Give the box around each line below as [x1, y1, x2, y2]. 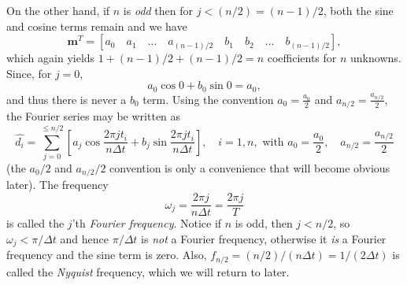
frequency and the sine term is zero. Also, [6, 246, 207, 263]
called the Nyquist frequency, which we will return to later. [6, 263, 290, 279]
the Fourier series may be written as [6, 108, 181, 124]
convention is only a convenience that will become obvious [109, 160, 390, 176]
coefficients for [267, 50, 337, 66]
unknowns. [350, 50, 401, 66]
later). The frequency [6, 176, 109, 193]
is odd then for [123, 2, 194, 18]
